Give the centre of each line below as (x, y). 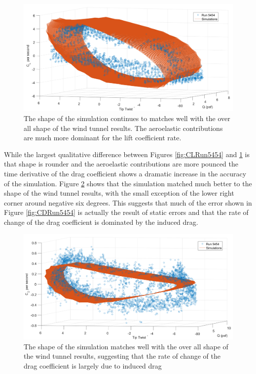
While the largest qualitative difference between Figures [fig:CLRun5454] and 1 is (127, 154)
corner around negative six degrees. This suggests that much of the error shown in (128, 202)
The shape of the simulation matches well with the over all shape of (126, 346)
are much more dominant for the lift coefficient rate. (103, 138)
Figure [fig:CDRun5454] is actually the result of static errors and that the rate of (126, 212)
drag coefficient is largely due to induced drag (93, 365)
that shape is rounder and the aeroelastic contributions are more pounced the (121, 164)
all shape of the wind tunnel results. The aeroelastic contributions (123, 128)
